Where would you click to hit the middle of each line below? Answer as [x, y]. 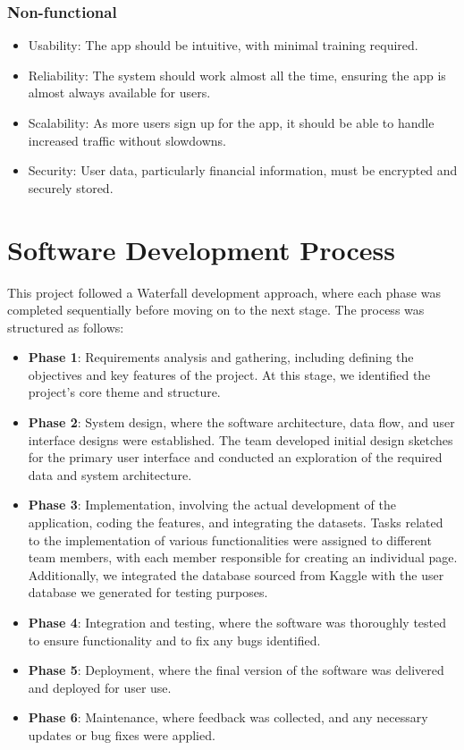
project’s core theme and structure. [124, 392]
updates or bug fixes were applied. [122, 734]
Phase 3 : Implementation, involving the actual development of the [212, 505]
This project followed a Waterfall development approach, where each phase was [224, 292]
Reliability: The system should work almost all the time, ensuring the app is [237, 75]
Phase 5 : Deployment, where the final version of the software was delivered [236, 670]
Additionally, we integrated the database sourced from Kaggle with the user [236, 574]
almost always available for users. [119, 93]
